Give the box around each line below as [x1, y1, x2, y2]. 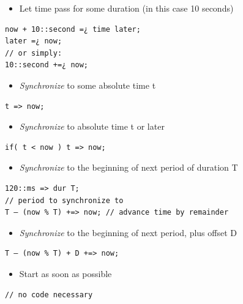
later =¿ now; [5, 37, 62, 46]
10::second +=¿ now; [5, 61, 89, 70]
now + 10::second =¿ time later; [5, 24, 141, 34]
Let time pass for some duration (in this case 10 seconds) [19, 2, 234, 14]
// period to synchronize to [5, 196, 124, 205]
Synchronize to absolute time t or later [19, 120, 165, 133]
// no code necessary [5, 290, 93, 299]
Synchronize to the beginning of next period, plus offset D [19, 226, 237, 239]
